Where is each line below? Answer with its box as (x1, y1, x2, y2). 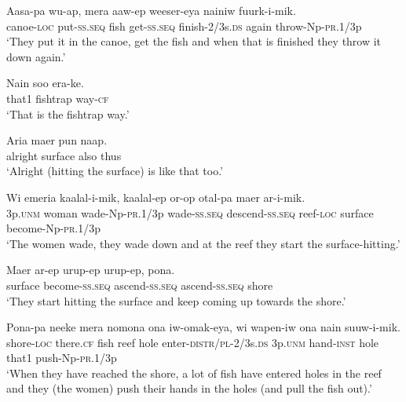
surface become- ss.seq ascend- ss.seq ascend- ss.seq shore (6, 276, 273, 293)
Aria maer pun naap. (6, 132, 108, 148)
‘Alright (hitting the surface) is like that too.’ (6, 163, 223, 179)
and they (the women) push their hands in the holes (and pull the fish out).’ (6, 380, 372, 397)
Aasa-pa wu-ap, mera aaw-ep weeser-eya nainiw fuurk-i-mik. (6, 2, 296, 18)
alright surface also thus (6, 147, 122, 163)
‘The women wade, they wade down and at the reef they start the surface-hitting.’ (6, 235, 401, 251)
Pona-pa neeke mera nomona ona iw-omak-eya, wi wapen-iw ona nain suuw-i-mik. (6, 319, 401, 335)
